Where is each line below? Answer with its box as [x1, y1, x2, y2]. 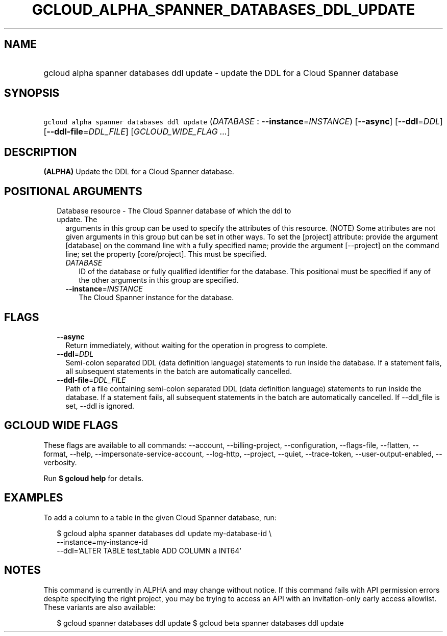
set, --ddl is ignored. [65, 401, 135, 410]
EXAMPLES [4, 491, 63, 505]
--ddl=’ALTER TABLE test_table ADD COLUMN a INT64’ [57, 546, 241, 555]
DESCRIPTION [4, 145, 77, 158]
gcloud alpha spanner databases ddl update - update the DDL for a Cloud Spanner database [43, 67, 399, 78]
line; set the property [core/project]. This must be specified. [65, 250, 267, 259]
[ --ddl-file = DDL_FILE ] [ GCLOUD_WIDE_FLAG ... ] [43, 126, 230, 137]
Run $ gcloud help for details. [43, 473, 144, 483]
